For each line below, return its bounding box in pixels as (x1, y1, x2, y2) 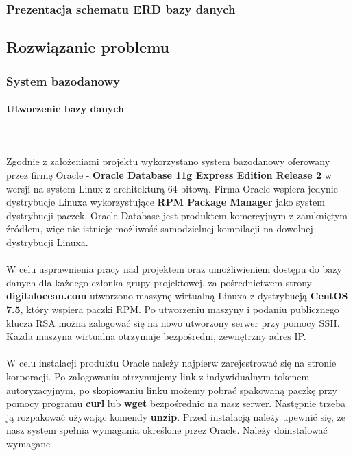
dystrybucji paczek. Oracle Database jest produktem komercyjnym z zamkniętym (6, 208, 348, 222)
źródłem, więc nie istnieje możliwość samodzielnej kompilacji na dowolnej (6, 221, 313, 236)
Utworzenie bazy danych (6, 101, 124, 116)
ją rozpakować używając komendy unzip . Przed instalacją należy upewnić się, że (6, 409, 346, 423)
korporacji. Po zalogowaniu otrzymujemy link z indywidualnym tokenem (6, 369, 310, 383)
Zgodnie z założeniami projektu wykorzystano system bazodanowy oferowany (6, 154, 330, 169)
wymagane (6, 436, 51, 450)
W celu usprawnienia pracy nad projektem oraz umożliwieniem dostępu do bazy (6, 262, 342, 276)
